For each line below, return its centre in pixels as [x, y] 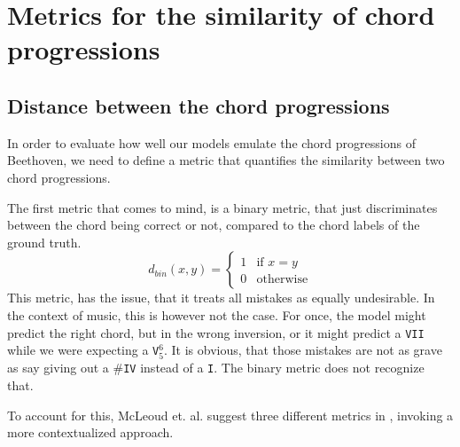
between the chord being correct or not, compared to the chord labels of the [214, 225]
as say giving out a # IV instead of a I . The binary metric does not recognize [216, 368]
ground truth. [44, 242]
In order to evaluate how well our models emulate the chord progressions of [211, 142]
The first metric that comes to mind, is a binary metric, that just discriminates [222, 207]
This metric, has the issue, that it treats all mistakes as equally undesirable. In [221, 298]
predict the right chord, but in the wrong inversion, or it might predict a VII [216, 332]
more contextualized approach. [90, 432]
